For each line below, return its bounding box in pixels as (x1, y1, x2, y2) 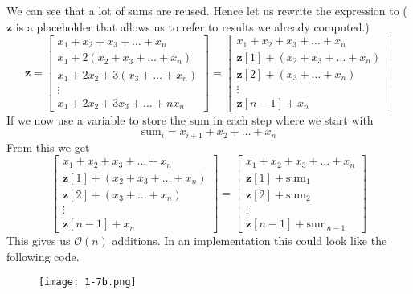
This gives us (6, 232, 71, 249)
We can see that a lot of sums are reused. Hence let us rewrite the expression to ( (6, 2, 407, 18)
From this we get (6, 138, 90, 155)
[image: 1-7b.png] (39, 276, 137, 288)
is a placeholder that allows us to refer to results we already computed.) (15, 18, 370, 35)
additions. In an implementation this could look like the (112, 232, 387, 249)
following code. (6, 247, 80, 264)
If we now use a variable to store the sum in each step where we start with (6, 111, 374, 128)
